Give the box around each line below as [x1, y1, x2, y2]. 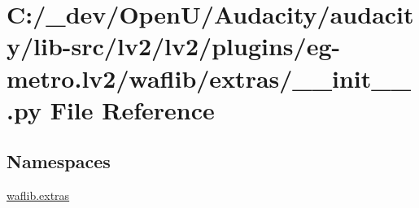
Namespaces [7, 149, 111, 174]
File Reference [50, 93, 215, 126]
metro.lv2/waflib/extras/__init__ [7, 61, 411, 94]
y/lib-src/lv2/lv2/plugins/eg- [7, 29, 341, 63]
